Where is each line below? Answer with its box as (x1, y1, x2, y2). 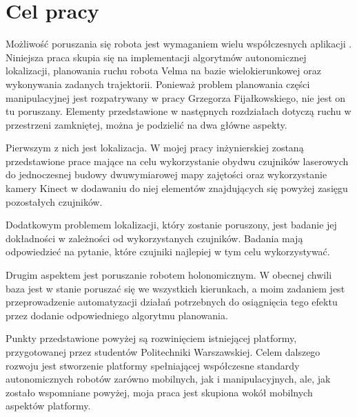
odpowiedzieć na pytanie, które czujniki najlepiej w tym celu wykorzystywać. (6, 244, 330, 259)
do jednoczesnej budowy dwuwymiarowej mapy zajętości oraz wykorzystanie (6, 167, 327, 182)
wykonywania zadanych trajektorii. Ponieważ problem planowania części (6, 76, 310, 91)
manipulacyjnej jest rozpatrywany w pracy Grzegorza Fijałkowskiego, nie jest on (6, 90, 346, 105)
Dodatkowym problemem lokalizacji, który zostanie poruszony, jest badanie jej (6, 217, 337, 232)
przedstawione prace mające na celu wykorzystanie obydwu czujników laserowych (6, 153, 349, 168)
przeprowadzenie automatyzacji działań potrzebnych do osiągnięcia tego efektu (6, 295, 338, 309)
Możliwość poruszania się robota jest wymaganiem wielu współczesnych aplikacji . (6, 36, 352, 51)
